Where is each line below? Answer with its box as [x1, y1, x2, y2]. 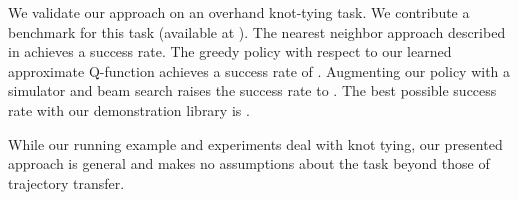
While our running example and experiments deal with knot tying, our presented [8, 133, 503, 154]
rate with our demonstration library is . [8, 99, 250, 120]
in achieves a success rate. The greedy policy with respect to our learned [8, 41, 452, 62]
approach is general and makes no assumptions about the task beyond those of [8, 153, 490, 174]
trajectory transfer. [8, 172, 125, 193]
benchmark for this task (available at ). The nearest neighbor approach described [8, 21, 506, 42]
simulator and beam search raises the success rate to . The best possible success [8, 80, 497, 101]
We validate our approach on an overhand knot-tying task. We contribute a [8, 2, 470, 22]
